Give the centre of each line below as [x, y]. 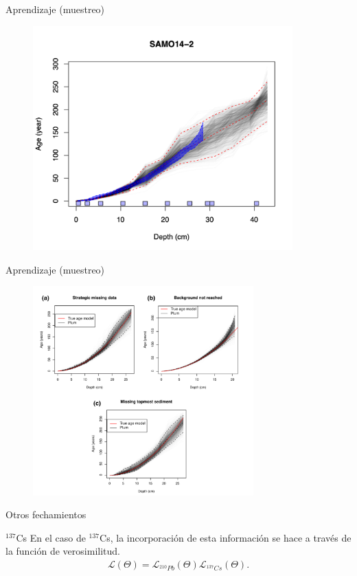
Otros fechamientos [46, 514]
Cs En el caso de [51, 537]
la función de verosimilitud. [63, 551]
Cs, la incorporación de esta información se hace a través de [226, 537]
